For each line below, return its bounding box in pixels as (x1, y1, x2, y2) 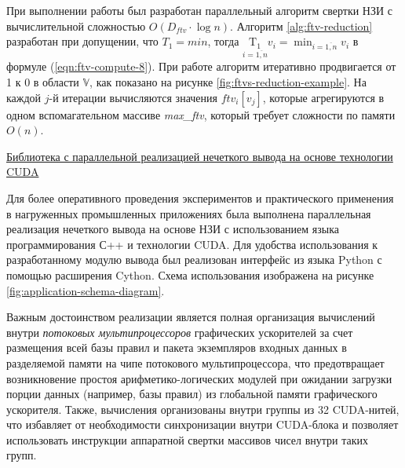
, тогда (207, 33, 239, 49)
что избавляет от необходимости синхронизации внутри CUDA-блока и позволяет (6, 416, 399, 433)
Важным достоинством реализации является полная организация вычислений (6, 309, 375, 325)
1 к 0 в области (6, 74, 79, 90)
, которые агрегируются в (262, 89, 385, 105)
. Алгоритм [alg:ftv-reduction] (230, 17, 373, 34)
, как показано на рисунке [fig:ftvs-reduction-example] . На (89, 74, 367, 90)
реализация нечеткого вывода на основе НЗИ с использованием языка (6, 221, 340, 237)
